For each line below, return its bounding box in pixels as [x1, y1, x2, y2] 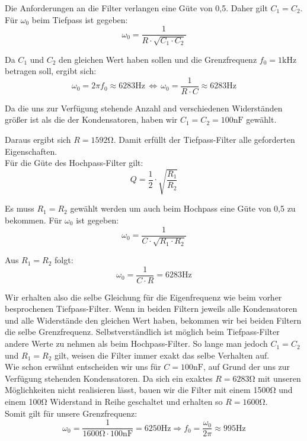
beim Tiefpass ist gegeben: [31, 13, 128, 25]
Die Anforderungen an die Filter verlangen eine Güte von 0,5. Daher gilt [5, 2, 268, 14]
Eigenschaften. [5, 145, 57, 157]
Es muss [5, 202, 34, 215]
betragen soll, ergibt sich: [5, 65, 97, 77]
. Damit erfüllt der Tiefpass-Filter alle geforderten [113, 133, 295, 146]
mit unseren [258, 372, 301, 384]
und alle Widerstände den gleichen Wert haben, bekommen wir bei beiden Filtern [5, 314, 302, 326]
